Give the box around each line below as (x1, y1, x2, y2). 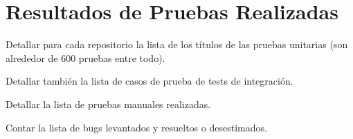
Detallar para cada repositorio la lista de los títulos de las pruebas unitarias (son (6, 37, 348, 52)
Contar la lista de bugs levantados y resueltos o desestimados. (6, 120, 267, 134)
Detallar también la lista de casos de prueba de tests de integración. (6, 74, 293, 88)
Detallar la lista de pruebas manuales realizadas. (6, 96, 211, 111)
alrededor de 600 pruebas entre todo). (6, 50, 165, 65)
